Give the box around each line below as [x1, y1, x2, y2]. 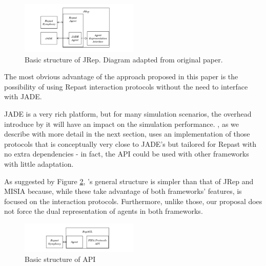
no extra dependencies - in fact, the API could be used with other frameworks [4, 148, 249, 159]
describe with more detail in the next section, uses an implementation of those [4, 128, 250, 139]
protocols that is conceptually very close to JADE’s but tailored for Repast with [4, 138, 257, 149]
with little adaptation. [4, 158, 74, 169]
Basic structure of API [25, 254, 96, 264]
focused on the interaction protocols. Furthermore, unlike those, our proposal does [4, 195, 262, 206]
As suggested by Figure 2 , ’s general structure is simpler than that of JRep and [4, 175, 254, 186]
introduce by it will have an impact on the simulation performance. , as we [4, 118, 239, 129]
